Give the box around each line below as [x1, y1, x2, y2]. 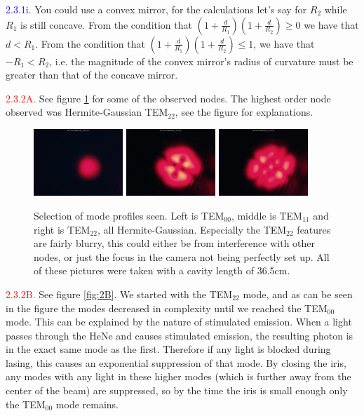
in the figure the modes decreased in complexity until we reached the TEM [6, 300, 328, 315]
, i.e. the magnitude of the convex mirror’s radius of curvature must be [49, 53, 353, 68]
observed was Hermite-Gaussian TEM [6, 105, 168, 119]
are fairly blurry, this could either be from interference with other [34, 236, 316, 250]
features [297, 222, 331, 236]
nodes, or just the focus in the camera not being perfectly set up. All [34, 249, 330, 264]
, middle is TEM [231, 208, 302, 222]
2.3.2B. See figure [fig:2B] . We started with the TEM [6, 286, 233, 301]
